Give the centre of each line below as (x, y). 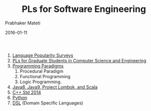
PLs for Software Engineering (84, 9)
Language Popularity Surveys (43, 55)
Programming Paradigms (38, 66)
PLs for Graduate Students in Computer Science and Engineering (79, 60)
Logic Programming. (41, 82)
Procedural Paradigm (42, 71)
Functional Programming (45, 76)
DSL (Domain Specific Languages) (48, 103)
